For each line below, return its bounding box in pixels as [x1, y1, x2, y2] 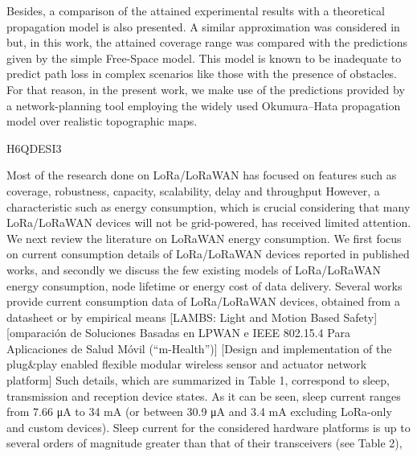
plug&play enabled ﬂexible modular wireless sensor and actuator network [6, 356, 367, 373]
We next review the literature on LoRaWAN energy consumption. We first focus [6, 229, 402, 246]
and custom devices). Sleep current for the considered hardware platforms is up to [6, 418, 411, 435]
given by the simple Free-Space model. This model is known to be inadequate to [6, 49, 402, 66]
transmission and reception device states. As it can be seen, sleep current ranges [6, 387, 401, 404]
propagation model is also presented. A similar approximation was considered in [6, 18, 400, 35]
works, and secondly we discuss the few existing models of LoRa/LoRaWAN [6, 261, 382, 278]
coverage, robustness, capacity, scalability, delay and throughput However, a [6, 182, 380, 199]
